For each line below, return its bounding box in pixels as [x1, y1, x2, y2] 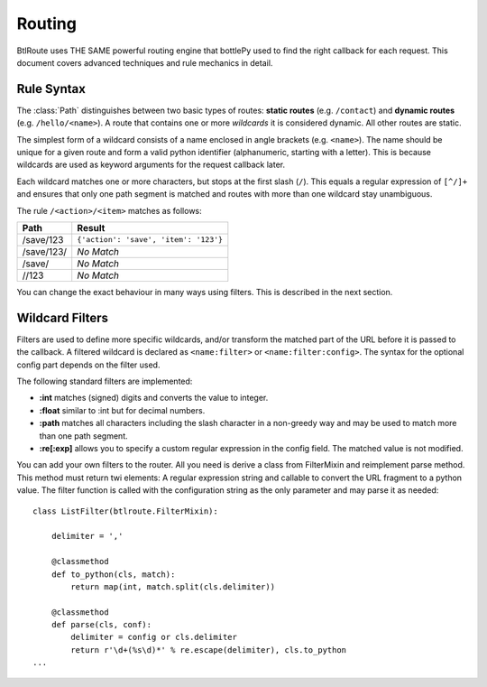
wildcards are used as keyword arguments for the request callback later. [16, 159, 286, 171]
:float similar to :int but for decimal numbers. [39, 404, 206, 415]
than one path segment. [39, 430, 128, 441]
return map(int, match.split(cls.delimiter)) [70, 581, 275, 591]
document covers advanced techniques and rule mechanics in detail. [16, 57, 273, 68]
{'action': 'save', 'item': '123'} [77, 235, 224, 245]
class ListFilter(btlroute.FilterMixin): [32, 506, 218, 516]
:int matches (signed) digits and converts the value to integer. [39, 393, 269, 404]
